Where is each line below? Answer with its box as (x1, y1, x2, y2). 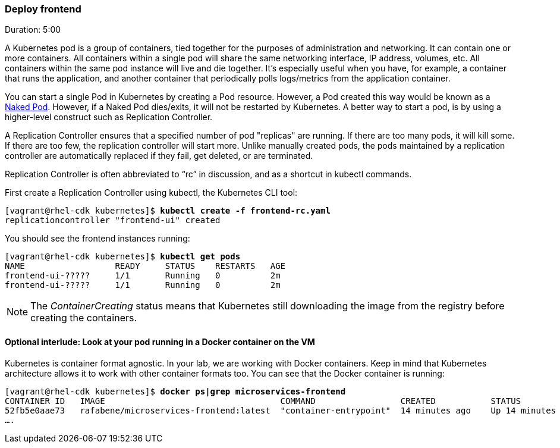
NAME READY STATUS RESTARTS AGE (5, 261, 286, 271)
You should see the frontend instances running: (5, 233, 190, 244)
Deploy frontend (5, 3, 81, 15)
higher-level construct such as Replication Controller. (5, 112, 213, 123)
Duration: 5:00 (5, 24, 61, 35)
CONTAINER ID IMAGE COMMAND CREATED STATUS (5, 396, 521, 406)
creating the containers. (30, 312, 137, 324)
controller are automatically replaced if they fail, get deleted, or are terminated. (5, 151, 313, 161)
